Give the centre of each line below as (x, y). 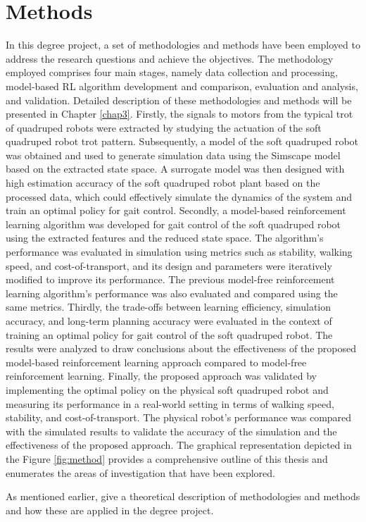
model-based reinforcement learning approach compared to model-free (156, 362)
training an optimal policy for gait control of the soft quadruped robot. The (169, 334)
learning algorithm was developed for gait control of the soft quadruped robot (173, 224)
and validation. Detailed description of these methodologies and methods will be (179, 100)
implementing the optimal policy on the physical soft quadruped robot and (167, 389)
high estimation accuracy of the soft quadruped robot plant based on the (163, 183)
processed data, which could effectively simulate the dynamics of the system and (179, 196)
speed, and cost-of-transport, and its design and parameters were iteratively (169, 265)
